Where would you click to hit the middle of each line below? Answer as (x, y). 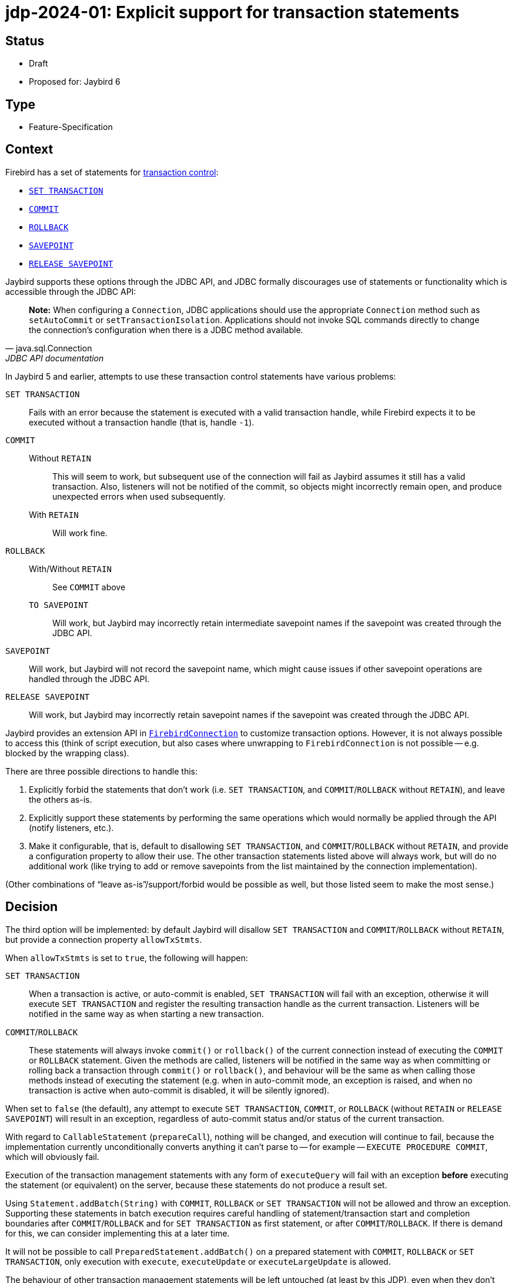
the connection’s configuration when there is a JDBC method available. (166, 330)
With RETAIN (54, 514)
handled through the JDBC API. (89, 679)
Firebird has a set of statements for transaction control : (112, 172)
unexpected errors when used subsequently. (139, 496)
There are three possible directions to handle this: (102, 771)
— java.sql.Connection (49, 348)
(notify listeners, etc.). (71, 827)
